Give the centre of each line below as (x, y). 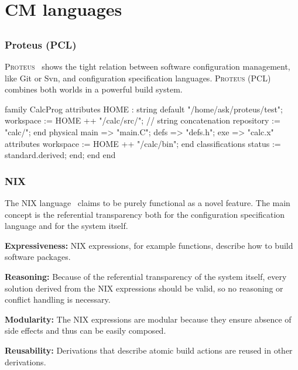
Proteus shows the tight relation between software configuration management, (148, 66)
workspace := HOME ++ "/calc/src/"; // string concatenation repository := (143, 120)
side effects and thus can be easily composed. (85, 330)
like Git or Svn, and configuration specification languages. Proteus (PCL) (138, 78)
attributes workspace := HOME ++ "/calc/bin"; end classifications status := (143, 143)
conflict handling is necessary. (58, 299)
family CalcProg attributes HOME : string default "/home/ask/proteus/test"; (144, 109)
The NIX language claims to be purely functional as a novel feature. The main (148, 203)
